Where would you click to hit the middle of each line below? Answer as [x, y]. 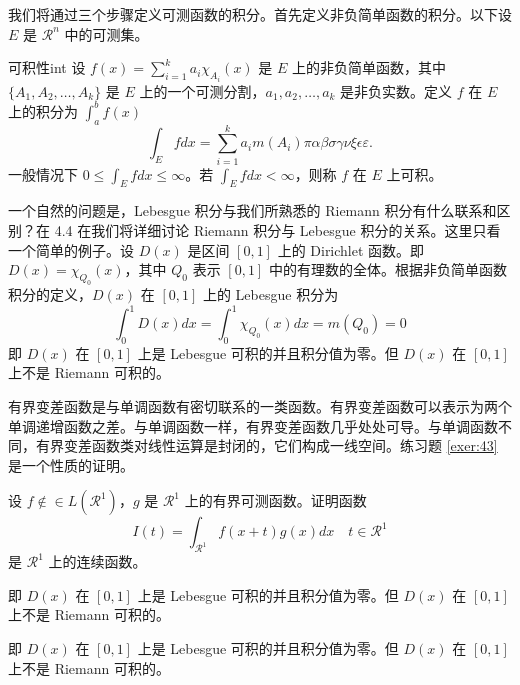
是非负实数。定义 [396, 90]
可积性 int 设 [47, 67]
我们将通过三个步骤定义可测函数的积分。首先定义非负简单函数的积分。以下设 [260, 14]
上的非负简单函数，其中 [369, 67]
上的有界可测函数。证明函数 [275, 500]
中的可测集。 [106, 33]
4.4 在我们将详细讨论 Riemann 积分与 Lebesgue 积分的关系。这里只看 [277, 230]
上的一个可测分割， [202, 90]
